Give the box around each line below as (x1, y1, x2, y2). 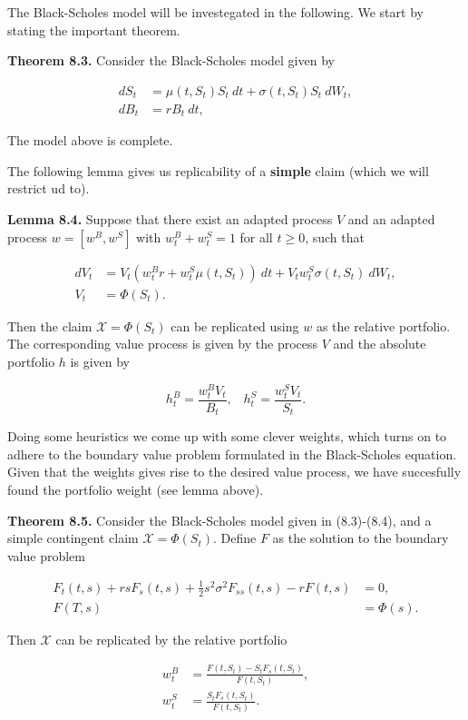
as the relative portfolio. (316, 316, 451, 335)
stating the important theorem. (7, 20, 180, 39)
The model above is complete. (7, 131, 173, 150)
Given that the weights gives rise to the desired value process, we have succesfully (7, 462, 462, 481)
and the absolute (333, 334, 426, 353)
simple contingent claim (7, 528, 139, 547)
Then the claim (7, 316, 93, 335)
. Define (212, 528, 257, 547)
